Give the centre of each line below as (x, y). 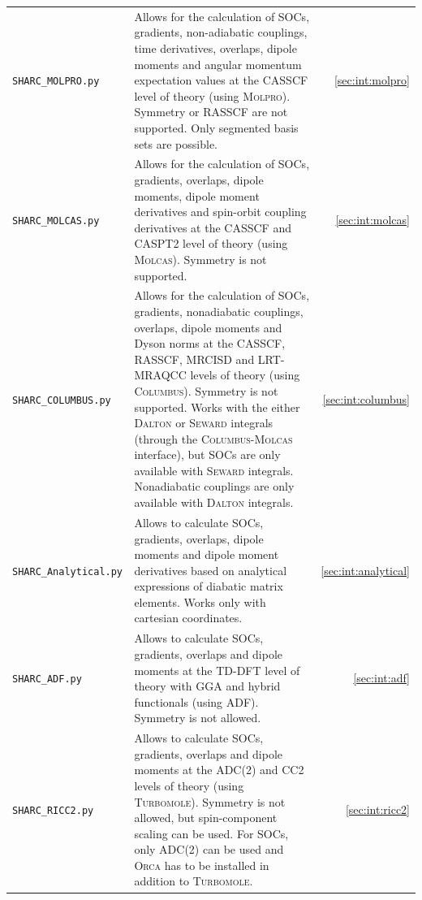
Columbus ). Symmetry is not (206, 390)
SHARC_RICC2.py (53, 811)
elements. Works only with (200, 601)
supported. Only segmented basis (216, 127)
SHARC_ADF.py (47, 679)
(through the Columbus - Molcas (213, 438)
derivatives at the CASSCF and (213, 227)
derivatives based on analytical (211, 570)
